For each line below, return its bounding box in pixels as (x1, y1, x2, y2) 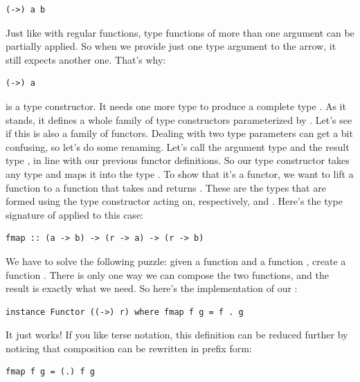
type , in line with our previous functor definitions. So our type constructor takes (6, 153, 350, 167)
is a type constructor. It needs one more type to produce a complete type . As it (6, 98, 346, 113)
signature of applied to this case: (6, 207, 143, 221)
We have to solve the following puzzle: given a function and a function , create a (6, 253, 346, 268)
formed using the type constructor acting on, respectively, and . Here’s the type (6, 194, 343, 208)
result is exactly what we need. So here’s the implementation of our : (6, 281, 298, 295)
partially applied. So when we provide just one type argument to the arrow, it (6, 39, 336, 53)
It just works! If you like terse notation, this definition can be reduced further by (6, 327, 348, 342)
